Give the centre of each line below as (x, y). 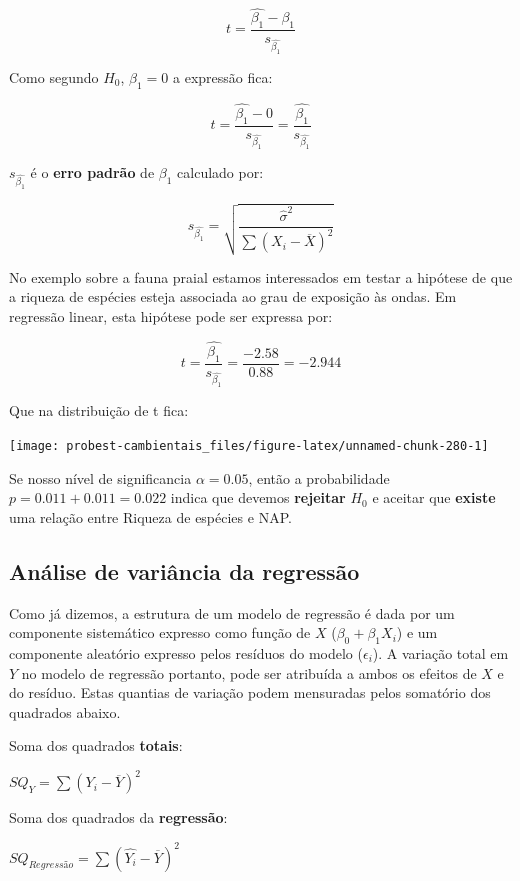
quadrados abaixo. (65, 711)
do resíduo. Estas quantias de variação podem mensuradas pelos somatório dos (250, 692)
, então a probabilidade (319, 477)
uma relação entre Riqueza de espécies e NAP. (150, 516)
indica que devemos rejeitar (258, 497)
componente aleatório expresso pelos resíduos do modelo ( (186, 652)
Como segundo (54, 76)
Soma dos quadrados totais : (96, 745)
